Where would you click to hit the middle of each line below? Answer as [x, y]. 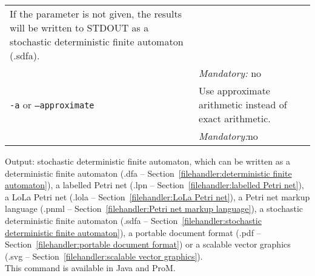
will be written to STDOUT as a [79, 28]
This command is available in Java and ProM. [90, 268]
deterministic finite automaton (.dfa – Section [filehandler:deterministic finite [148, 173]
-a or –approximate [52, 104]
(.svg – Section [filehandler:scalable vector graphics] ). [104, 256]
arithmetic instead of [243, 104]
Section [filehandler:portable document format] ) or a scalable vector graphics [148, 244]
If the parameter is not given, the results [96, 14]
